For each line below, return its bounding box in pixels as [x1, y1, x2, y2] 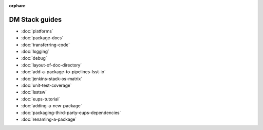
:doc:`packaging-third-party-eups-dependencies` [21, 110, 121, 115]
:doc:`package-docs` [21, 35, 63, 41]
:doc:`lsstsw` [21, 89, 47, 95]
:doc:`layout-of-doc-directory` [21, 62, 82, 68]
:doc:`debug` [21, 55, 47, 61]
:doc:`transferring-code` [21, 42, 70, 48]
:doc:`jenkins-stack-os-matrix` [21, 76, 82, 81]
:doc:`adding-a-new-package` [21, 103, 82, 109]
